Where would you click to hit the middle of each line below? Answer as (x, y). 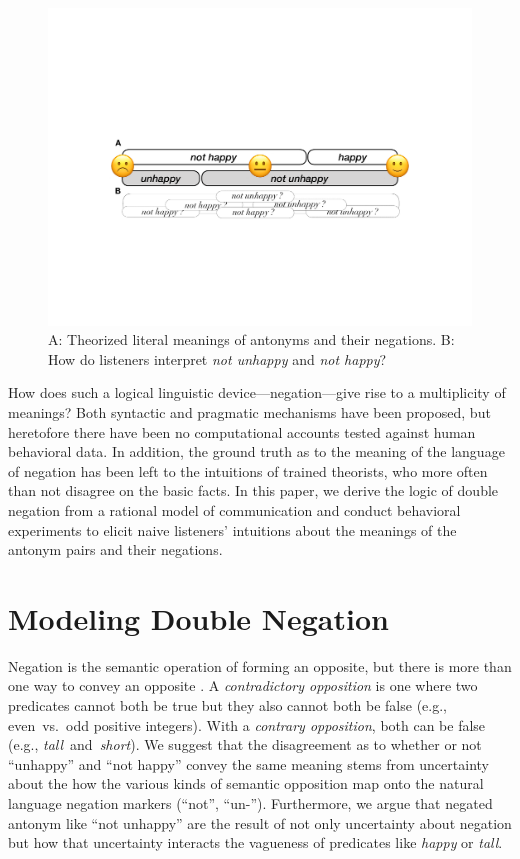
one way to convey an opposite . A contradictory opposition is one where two (243, 685)
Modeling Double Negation (198, 617)
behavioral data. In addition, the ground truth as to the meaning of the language (256, 451)
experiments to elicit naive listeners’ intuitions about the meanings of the (232, 529)
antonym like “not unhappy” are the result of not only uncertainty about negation (260, 822)
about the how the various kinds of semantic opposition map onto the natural (246, 783)
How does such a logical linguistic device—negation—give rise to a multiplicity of (257, 392)
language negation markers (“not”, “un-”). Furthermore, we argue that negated (250, 802)
